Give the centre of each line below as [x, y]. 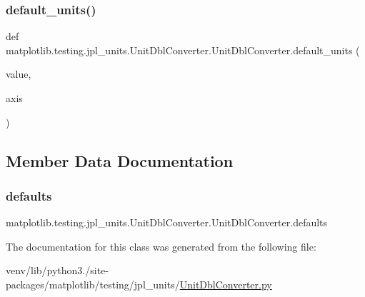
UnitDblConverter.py [226, 284]
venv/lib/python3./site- [57, 270]
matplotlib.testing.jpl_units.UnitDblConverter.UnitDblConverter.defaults [167, 222]
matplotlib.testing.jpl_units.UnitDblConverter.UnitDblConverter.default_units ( [183, 50]
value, [19, 74]
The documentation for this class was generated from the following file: [161, 246]
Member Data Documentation [120, 160]
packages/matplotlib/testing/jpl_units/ [93, 284]
